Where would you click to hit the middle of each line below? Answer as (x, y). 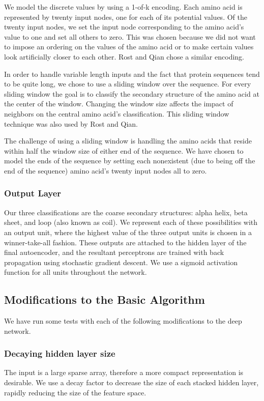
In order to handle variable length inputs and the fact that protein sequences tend (132, 74)
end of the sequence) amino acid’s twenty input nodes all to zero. (106, 170)
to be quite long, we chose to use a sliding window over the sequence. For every (128, 84)
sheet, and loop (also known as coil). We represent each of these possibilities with (131, 222)
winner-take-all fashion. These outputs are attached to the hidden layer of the (125, 242)
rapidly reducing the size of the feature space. (75, 392)
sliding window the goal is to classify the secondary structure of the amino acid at (132, 93)
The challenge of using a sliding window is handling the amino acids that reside (128, 141)
